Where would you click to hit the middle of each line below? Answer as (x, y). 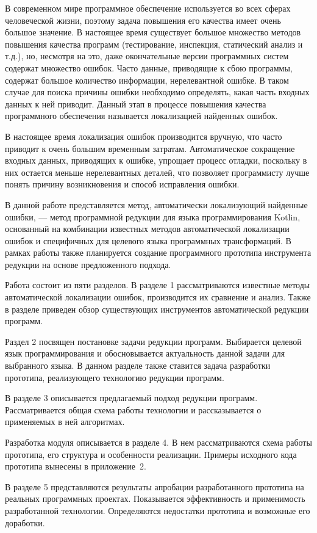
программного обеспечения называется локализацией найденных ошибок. (141, 116)
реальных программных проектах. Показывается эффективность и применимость (155, 499)
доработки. (25, 522)
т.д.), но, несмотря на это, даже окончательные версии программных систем (147, 56)
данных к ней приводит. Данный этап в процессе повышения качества (136, 103)
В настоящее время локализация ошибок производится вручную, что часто (144, 136)
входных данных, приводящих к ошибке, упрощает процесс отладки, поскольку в (156, 160)
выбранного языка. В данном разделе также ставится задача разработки (138, 365)
